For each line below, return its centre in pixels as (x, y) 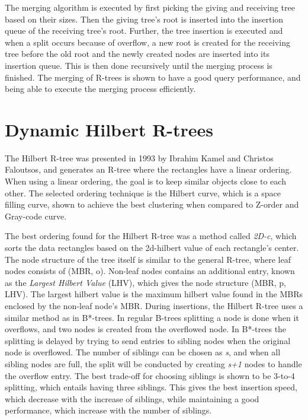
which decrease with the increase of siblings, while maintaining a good (132, 398)
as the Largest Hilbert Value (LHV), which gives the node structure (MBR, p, (145, 282)
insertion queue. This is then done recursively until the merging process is (139, 65)
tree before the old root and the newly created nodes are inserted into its (137, 54)
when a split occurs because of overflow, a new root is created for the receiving (147, 42)
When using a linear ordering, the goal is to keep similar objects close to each (145, 181)
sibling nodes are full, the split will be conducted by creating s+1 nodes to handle (153, 363)
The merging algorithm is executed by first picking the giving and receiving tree (150, 7)
